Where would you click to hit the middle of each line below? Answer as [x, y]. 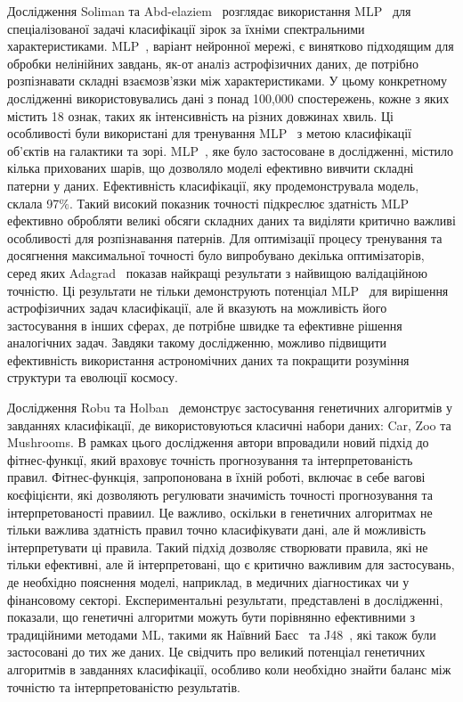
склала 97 [33, 203]
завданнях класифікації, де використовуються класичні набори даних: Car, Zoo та [229, 424]
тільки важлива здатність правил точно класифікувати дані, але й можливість [217, 530]
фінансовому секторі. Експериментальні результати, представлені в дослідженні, [225, 599]
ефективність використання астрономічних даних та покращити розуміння [208, 359]
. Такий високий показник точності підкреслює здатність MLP [239, 203]
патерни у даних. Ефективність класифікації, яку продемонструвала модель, [213, 185]
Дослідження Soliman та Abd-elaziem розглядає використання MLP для [209, 11]
